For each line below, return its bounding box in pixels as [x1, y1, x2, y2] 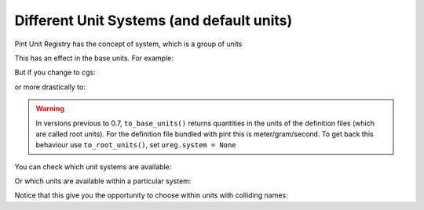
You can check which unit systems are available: [14, 161, 172, 172]
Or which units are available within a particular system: [14, 176, 192, 186]
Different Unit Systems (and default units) [14, 12, 293, 29]
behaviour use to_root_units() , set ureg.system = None [35, 140, 236, 150]
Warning [35, 104, 64, 114]
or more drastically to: [14, 82, 86, 92]
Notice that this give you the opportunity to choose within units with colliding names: [14, 190, 288, 200]
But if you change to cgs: [14, 67, 96, 78]
